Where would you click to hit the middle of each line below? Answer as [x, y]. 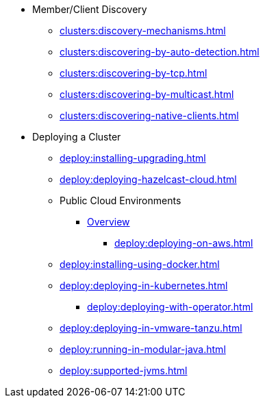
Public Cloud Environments [121, 200]
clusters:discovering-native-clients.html [149, 115]
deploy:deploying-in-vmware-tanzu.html [151, 328]
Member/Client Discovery [90, 9]
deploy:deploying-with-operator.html [170, 307]
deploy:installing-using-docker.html [140, 264]
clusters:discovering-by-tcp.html [134, 73]
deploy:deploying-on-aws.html [184, 243]
